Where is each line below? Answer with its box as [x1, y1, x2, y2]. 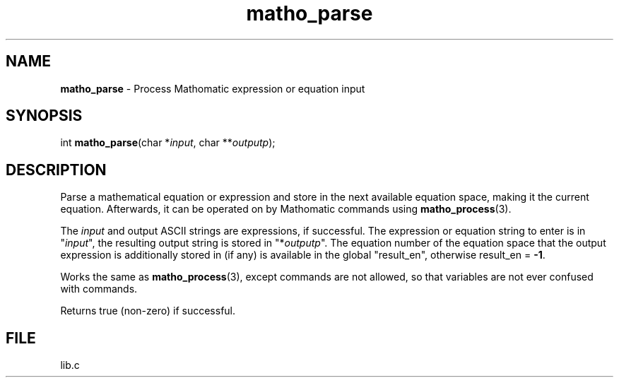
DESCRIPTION [6, 160, 107, 179]
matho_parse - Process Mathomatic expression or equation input [60, 82, 365, 95]
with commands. [60, 283, 138, 295]
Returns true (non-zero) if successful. [60, 305, 236, 317]
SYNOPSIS [6, 107, 83, 125]
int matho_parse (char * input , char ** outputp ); [60, 136, 276, 149]
